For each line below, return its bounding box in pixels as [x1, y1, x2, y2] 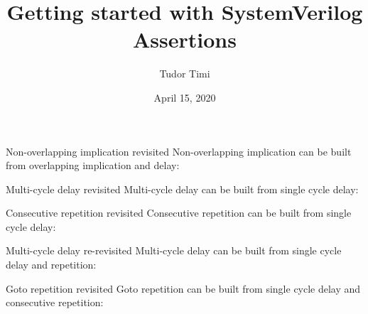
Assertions [133, 25, 237, 54]
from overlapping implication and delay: [6, 158, 180, 173]
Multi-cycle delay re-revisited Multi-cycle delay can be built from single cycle [6, 243, 342, 258]
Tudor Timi [159, 66, 210, 81]
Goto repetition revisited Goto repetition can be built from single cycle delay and [6, 281, 361, 296]
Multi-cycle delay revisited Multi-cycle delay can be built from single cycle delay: [6, 181, 359, 196]
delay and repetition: [6, 257, 97, 272]
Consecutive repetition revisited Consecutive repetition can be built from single [6, 205, 352, 220]
